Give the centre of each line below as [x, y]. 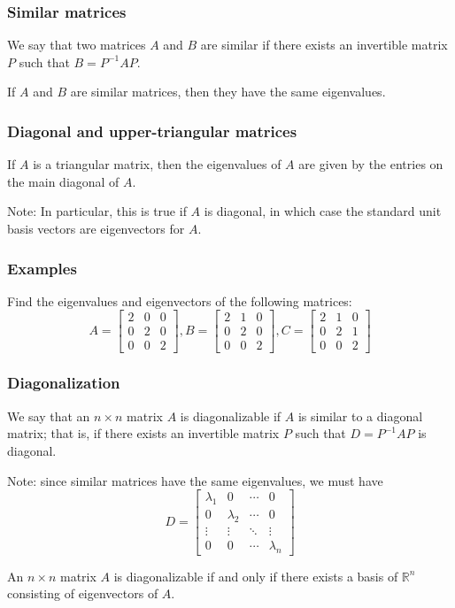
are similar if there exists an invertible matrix [324, 45]
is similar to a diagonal [360, 416]
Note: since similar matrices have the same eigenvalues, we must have [195, 480]
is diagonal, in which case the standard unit [323, 211]
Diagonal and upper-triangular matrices [152, 131]
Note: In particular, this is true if [97, 211]
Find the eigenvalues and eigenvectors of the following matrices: [180, 300]
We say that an [49, 416]
